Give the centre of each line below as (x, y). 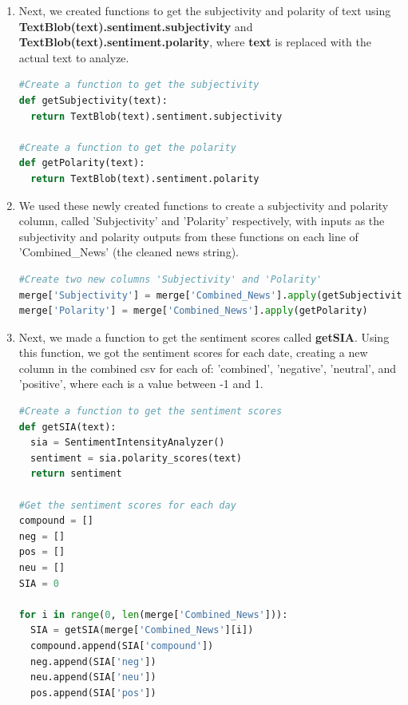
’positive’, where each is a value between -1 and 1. (141, 384)
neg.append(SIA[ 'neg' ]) (93, 661)
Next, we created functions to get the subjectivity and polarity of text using (205, 10)
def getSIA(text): (67, 427)
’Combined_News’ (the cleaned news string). (129, 252)
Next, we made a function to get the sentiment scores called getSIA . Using (204, 337)
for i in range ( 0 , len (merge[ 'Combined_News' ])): (153, 614)
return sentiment (76, 474)
